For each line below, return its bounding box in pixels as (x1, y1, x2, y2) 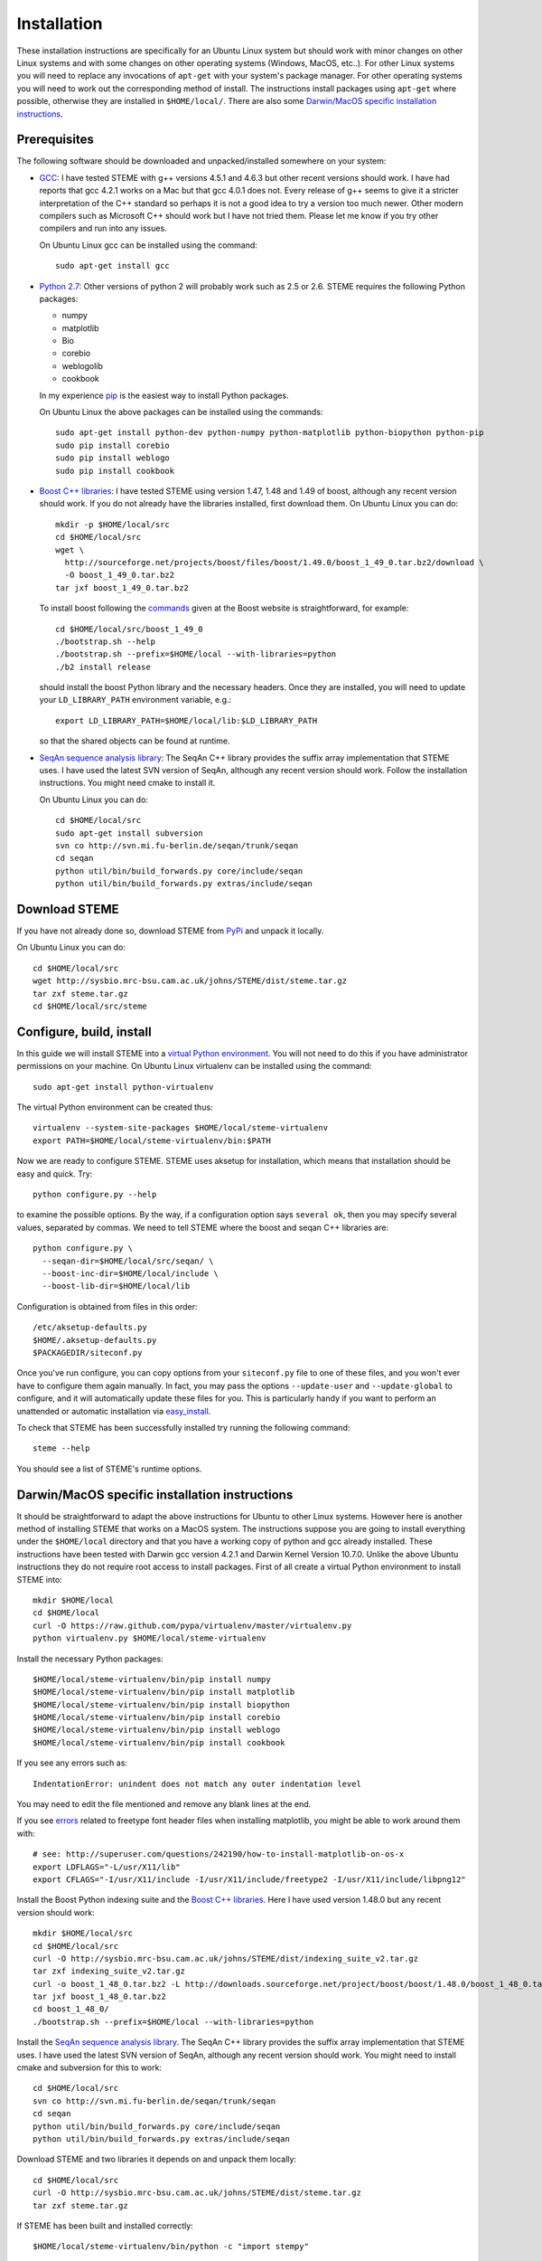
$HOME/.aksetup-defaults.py (33, 1335, 157, 1345)
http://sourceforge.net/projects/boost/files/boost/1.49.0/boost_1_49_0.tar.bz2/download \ (64, 557, 484, 567)
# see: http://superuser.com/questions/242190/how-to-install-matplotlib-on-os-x (33, 1849, 405, 1859)
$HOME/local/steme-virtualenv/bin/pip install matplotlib (33, 1687, 295, 1698)
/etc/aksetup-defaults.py (33, 1322, 148, 1333)
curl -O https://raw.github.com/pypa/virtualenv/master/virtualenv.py (33, 1620, 352, 1631)
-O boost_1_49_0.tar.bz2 (64, 570, 175, 581)
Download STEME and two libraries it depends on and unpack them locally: (16, 2153, 297, 2165)
